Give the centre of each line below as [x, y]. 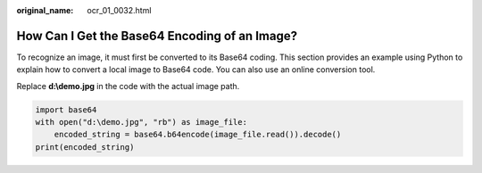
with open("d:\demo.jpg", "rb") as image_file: [141, 122]
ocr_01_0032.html [119, 10]
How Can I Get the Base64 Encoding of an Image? [157, 36]
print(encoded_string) [85, 147]
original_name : [45, 10]
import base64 [66, 110]
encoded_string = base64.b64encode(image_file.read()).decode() [198, 135]
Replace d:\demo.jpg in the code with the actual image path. [128, 86]
